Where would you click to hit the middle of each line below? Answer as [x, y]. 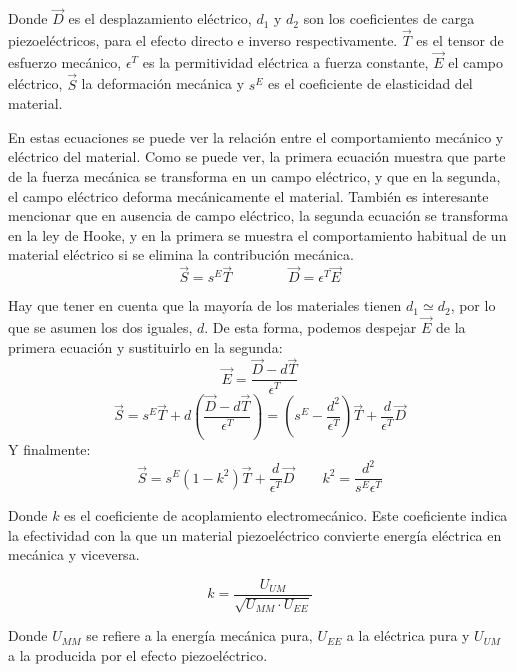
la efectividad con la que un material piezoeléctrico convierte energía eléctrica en [255, 534]
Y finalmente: [49, 448]
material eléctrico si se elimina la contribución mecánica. [181, 254]
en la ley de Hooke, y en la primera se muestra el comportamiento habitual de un [257, 234]
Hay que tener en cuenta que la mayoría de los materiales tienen [205, 305]
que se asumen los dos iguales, [100, 327]
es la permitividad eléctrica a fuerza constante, [285, 61]
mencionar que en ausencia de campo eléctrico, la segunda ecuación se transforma [258, 215]
